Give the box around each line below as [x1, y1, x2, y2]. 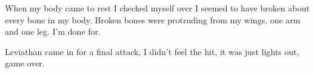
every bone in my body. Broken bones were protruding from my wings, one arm [5, 13, 301, 26]
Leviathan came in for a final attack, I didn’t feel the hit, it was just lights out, [5, 45, 299, 57]
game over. [5, 57, 45, 69]
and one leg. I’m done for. [5, 25, 101, 38]
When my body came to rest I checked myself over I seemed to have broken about [5, 2, 310, 14]
